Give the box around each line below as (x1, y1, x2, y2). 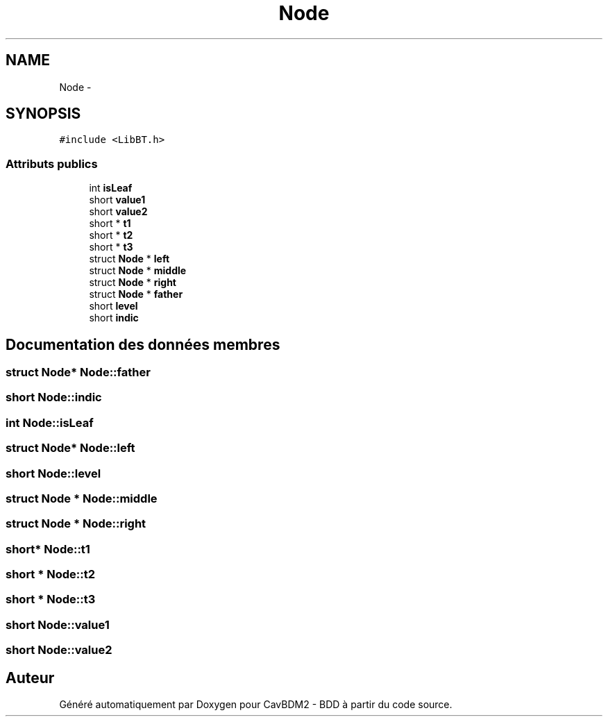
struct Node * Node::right (6, 517, 146, 531)
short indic (89, 312, 139, 324)
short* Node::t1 (6, 541, 90, 556)
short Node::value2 (6, 643, 112, 657)
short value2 (89, 205, 148, 218)
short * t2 (89, 229, 133, 242)
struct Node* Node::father (6, 365, 151, 380)
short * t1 (89, 217, 131, 230)
